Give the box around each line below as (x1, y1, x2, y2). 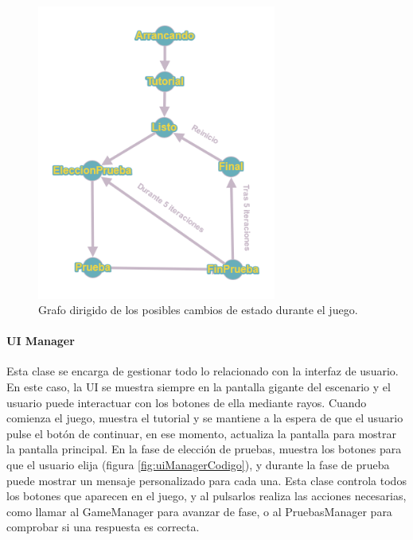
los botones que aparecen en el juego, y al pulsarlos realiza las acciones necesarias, (6, 488, 407, 504)
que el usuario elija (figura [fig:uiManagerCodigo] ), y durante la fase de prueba (6, 456, 390, 473)
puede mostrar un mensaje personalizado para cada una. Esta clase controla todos (6, 472, 407, 488)
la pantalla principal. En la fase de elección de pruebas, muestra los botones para (6, 441, 402, 457)
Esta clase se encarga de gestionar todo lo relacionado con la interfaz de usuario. (6, 363, 399, 379)
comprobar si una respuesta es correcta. (6, 519, 200, 535)
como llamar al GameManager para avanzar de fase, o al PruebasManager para (6, 503, 392, 519)
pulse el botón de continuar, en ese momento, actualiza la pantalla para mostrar (6, 425, 396, 441)
